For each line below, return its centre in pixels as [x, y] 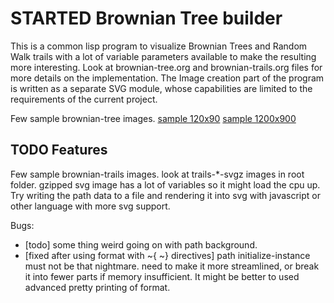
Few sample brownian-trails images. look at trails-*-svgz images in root [157, 174]
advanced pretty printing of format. [97, 287]
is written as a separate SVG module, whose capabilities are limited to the [161, 88]
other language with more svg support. [90, 206]
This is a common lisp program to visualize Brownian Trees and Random [159, 46]
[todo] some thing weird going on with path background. [141, 244]
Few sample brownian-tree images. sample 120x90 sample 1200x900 [153, 118]
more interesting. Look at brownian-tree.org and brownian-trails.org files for [166, 67]
